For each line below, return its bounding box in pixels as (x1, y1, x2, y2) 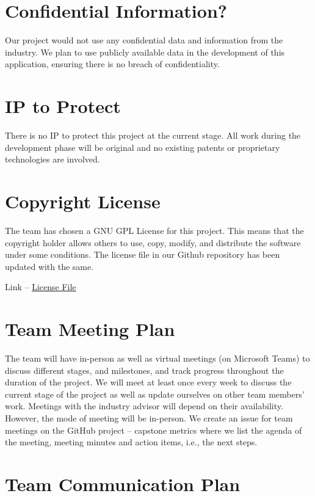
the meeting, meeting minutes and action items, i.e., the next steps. (5, 436, 258, 448)
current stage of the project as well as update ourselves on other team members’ (5, 387, 305, 400)
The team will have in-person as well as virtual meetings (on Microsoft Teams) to (5, 352, 310, 365)
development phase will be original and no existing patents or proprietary (5, 140, 280, 153)
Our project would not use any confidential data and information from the (5, 34, 283, 46)
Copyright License (5, 189, 161, 213)
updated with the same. (5, 260, 94, 272)
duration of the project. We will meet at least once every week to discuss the (5, 376, 292, 388)
